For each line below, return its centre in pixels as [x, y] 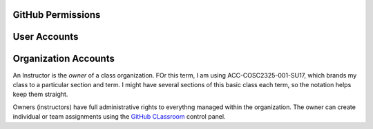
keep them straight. [40, 94]
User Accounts [46, 37]
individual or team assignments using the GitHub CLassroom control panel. [119, 117]
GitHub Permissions [57, 15]
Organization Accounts [64, 59]
